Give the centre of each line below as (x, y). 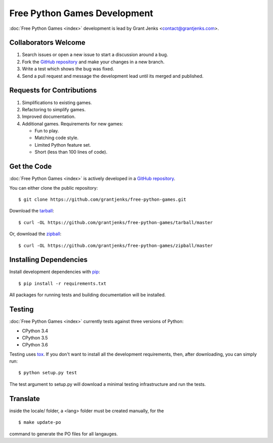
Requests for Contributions (53, 90)
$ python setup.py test (48, 373)
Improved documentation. (49, 117)
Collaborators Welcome (48, 43)
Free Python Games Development (81, 13)
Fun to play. (47, 131)
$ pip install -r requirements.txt (62, 283)
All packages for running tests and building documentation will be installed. (88, 295)
